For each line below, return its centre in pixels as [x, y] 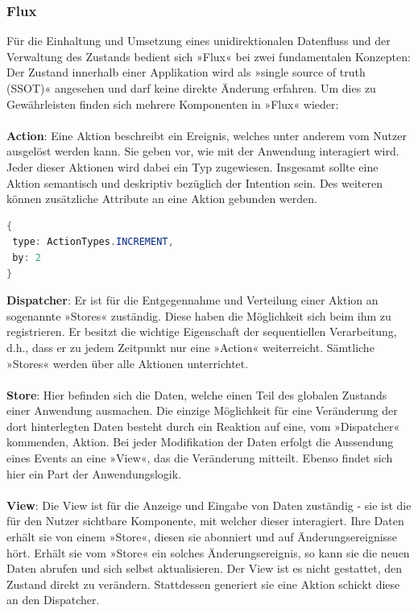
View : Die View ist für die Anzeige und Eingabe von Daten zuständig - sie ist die [209, 505]
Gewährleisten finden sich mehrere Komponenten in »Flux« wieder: [173, 104]
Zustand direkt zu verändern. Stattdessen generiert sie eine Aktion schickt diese [203, 584]
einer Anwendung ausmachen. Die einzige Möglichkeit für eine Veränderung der [202, 410]
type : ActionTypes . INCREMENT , [93, 242]
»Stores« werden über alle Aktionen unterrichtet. [128, 363]
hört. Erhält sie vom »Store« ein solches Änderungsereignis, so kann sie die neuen [208, 552]
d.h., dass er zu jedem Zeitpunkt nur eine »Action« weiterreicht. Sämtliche [190, 347]
